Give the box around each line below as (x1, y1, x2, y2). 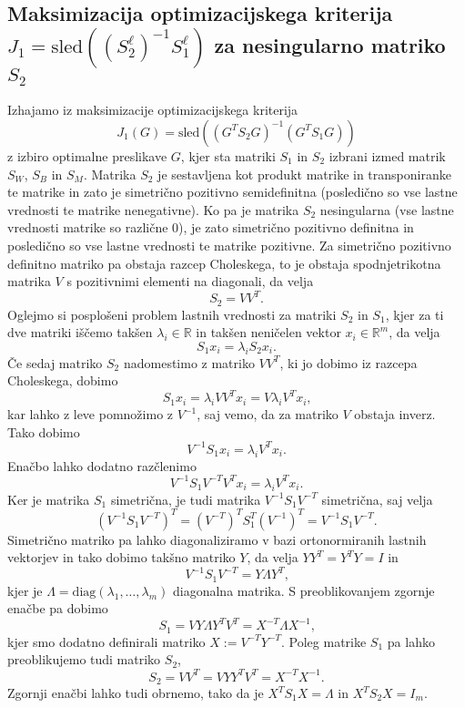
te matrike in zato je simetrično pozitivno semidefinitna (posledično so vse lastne (7, 182, 458, 201)
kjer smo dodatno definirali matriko (7, 631, 206, 651)
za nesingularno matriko (214, 30, 446, 58)
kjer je (7, 580, 43, 600)
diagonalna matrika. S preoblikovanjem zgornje (173, 580, 435, 600)
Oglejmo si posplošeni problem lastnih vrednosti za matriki (7, 304, 337, 323)
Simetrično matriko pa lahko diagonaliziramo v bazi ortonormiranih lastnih (7, 529, 427, 549)
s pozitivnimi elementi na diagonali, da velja (66, 272, 314, 291)
